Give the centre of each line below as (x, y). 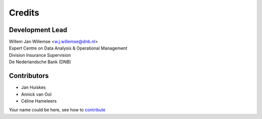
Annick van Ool (36, 94)
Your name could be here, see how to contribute (57, 110)
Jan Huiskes (33, 87)
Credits (24, 13)
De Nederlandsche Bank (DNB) (40, 62)
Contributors (29, 76)
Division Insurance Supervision (40, 55)
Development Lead (38, 30)
